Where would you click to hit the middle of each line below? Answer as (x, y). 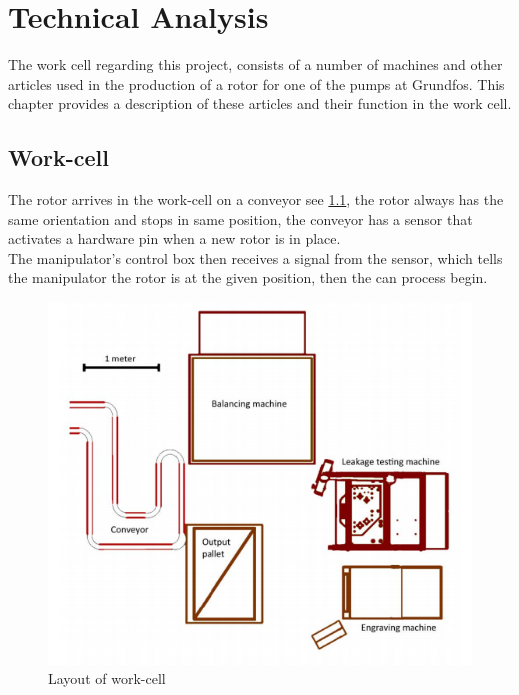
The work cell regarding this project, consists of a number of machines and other (255, 64)
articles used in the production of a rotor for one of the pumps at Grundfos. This (256, 83)
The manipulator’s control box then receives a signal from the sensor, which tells (255, 257)
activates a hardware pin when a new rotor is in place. (174, 238)
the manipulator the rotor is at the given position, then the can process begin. (248, 277)
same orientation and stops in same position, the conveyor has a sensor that (240, 218)
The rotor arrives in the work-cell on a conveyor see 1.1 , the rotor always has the (256, 199)
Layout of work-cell (107, 678)
